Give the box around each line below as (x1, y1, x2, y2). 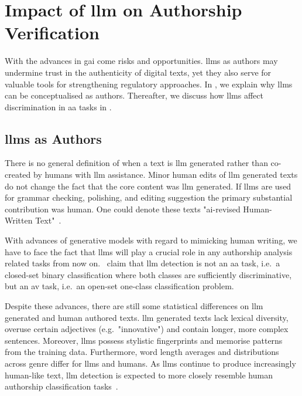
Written (5, 214, 33, 226)
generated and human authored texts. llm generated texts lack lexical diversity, (5, 311, 289, 323)
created (5, 168, 31, 181)
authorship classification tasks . (5, 380, 118, 392)
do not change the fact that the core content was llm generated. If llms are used (5, 180, 291, 192)
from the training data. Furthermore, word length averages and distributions (5, 346, 279, 358)
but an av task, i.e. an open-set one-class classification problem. (5, 280, 234, 292)
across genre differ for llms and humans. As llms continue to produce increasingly (5, 357, 296, 369)
